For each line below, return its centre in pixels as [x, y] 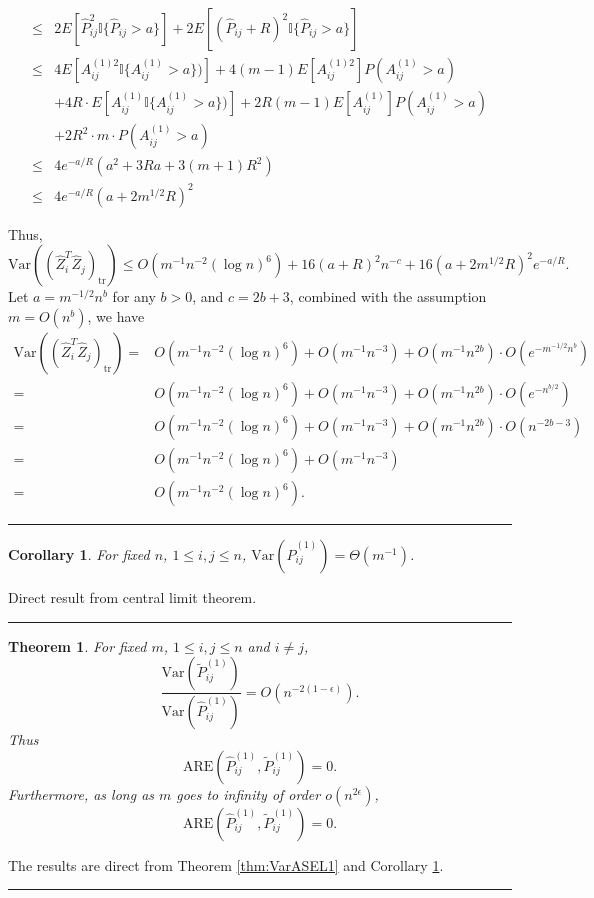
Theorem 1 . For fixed [77, 645]
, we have [116, 315]
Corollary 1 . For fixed [79, 554]
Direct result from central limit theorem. [132, 597]
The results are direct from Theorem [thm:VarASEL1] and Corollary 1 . [226, 864]
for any [134, 296]
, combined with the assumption [388, 296]
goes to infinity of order [248, 793]
